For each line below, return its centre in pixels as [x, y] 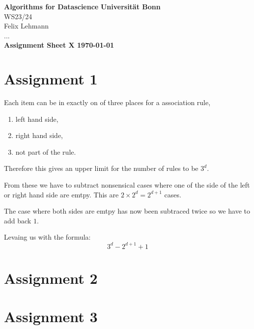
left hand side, [37, 119]
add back [18, 220]
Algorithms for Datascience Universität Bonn [82, 6]
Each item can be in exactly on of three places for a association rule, [107, 102]
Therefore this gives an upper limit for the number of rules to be [101, 168]
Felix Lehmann [27, 26]
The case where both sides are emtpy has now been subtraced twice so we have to [127, 211]
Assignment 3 [51, 316]
